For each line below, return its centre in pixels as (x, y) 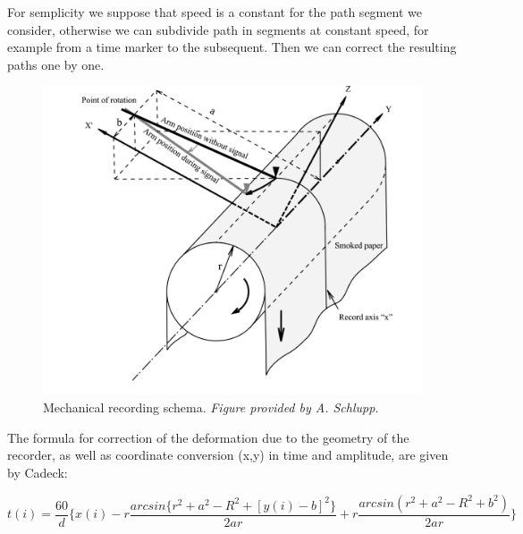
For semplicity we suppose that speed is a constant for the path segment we (215, 12)
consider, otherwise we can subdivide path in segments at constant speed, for (218, 29)
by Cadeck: (38, 473)
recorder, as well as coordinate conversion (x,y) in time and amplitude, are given (228, 455)
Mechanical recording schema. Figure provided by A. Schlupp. (211, 407)
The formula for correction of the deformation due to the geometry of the (208, 437)
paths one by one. (56, 64)
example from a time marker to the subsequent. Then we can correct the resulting (232, 47)
